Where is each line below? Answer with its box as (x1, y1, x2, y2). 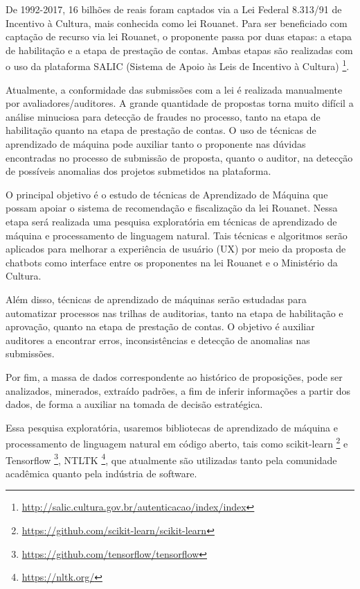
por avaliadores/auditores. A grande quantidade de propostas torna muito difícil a (6, 96, 354, 110)
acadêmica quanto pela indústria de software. (6, 466, 197, 480)
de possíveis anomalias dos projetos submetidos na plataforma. (6, 164, 271, 178)
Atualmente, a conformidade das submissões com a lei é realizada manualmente (6, 82, 343, 96)
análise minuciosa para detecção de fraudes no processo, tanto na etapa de (6, 109, 321, 123)
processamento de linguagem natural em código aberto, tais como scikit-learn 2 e (6, 434, 348, 450)
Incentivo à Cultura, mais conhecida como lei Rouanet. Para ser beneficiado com (6, 15, 348, 30)
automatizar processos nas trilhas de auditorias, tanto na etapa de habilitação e (6, 305, 343, 320)
